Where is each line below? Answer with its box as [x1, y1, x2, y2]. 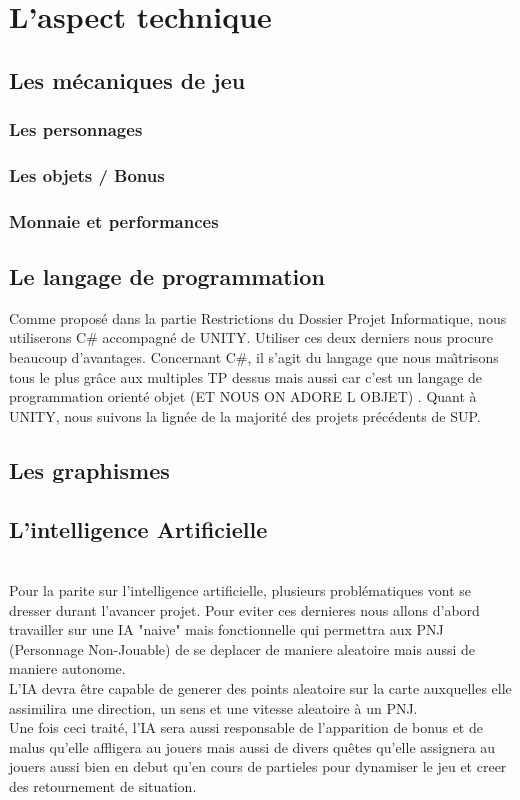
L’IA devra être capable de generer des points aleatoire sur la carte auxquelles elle [9, 678, 512, 698]
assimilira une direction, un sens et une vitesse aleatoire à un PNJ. [9, 697, 418, 718]
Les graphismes [9, 454, 170, 485]
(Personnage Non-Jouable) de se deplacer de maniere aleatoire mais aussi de [9, 638, 475, 659]
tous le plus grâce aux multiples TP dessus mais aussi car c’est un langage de [9, 366, 483, 387]
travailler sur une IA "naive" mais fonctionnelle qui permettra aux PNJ [9, 619, 444, 640]
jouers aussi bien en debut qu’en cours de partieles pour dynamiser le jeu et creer [9, 756, 507, 777]
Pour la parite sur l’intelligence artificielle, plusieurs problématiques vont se [9, 580, 472, 601]
